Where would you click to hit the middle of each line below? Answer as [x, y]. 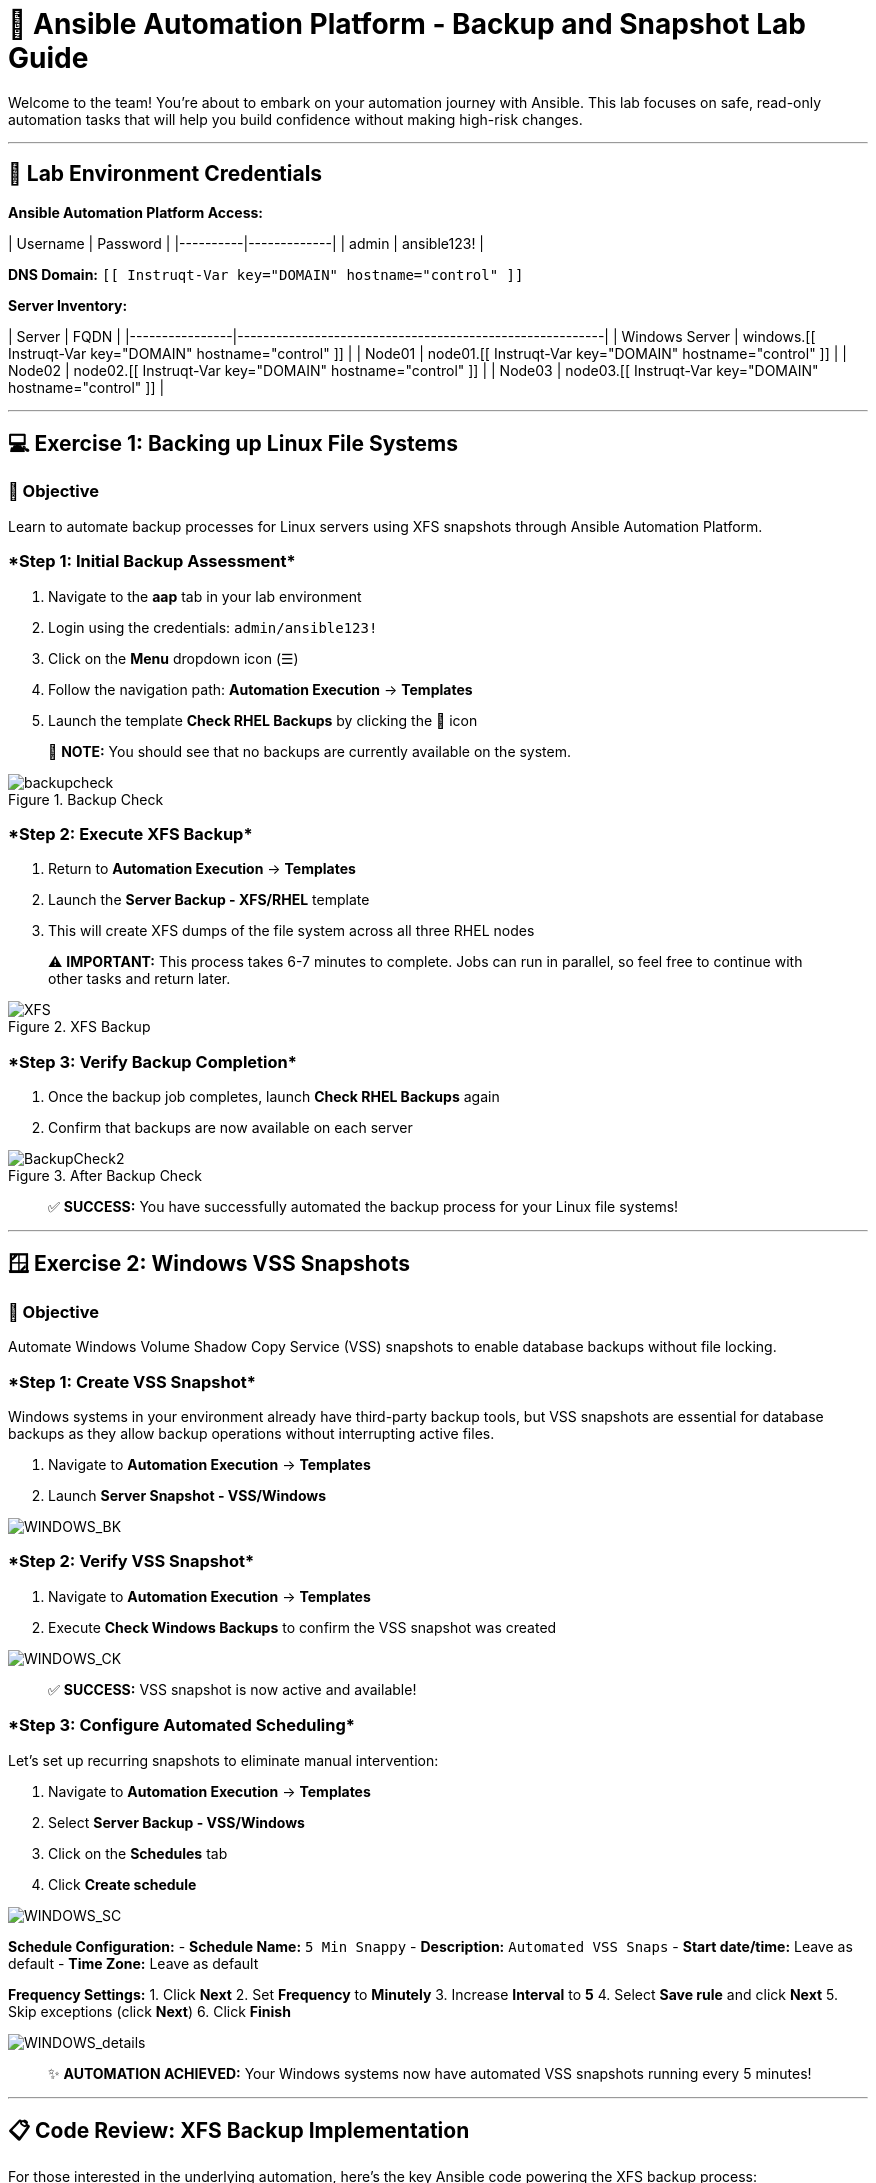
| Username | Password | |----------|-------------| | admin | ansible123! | [246, 243]
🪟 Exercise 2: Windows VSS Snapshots [209, 1264]
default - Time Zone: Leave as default [133, 1963]
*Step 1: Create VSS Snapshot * [132, 1381]
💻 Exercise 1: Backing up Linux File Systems [233, 444]
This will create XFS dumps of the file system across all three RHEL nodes [291, 931]
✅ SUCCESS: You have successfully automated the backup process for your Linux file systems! [363, 1207]
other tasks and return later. [139, 979]
